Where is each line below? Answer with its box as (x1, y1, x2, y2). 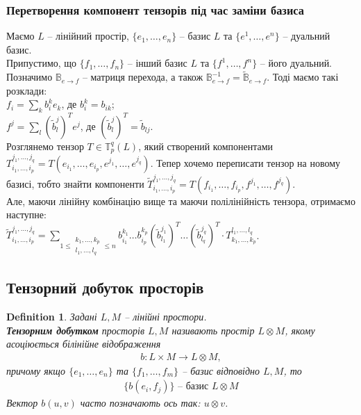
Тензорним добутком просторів (6, 323, 145, 337)
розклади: (6, 83, 47, 97)
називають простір (171, 323, 255, 337)
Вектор (6, 396, 38, 410)
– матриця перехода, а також (82, 70, 203, 84)
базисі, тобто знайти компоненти (6, 176, 144, 190)
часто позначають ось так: (80, 396, 201, 410)
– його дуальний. (260, 56, 333, 70)
